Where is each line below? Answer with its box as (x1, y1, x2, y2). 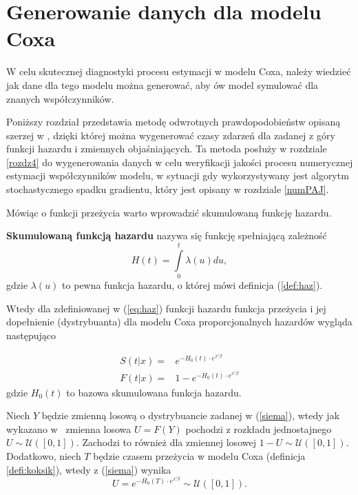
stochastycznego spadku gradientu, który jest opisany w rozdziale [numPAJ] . (6, 182, 329, 196)
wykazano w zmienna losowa (6, 421, 131, 436)
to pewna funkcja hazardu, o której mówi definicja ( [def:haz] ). (62, 277, 323, 292)
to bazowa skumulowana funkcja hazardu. (66, 385, 242, 399)
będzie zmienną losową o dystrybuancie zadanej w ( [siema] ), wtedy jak (41, 408, 340, 423)
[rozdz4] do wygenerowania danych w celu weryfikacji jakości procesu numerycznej (6, 154, 353, 169)
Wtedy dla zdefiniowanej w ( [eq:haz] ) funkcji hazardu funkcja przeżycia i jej (6, 301, 326, 315)
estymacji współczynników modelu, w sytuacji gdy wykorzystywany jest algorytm (6, 168, 349, 183)
